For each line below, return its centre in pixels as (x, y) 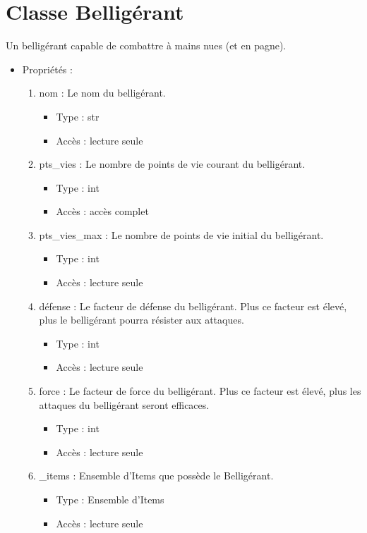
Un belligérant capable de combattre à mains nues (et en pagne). (146, 45)
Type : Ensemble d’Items (110, 499)
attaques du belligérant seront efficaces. (124, 404)
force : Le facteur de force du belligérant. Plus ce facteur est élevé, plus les (200, 391)
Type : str (78, 116)
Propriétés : (47, 69)
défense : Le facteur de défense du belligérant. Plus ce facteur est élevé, (193, 306)
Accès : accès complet (102, 211)
